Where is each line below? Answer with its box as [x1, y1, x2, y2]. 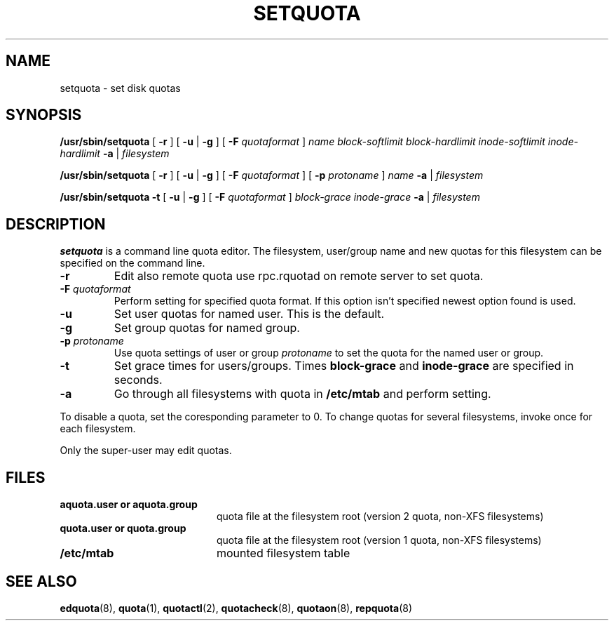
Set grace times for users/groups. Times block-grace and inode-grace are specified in [114, 359, 574, 373]
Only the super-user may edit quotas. [60, 444, 232, 457]
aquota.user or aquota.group [60, 498, 198, 511]
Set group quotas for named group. [114, 321, 300, 335]
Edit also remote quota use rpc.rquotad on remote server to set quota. [114, 269, 484, 284]
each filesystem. [60, 422, 136, 435]
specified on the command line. [60, 257, 205, 269]
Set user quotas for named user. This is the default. [114, 307, 385, 321]
